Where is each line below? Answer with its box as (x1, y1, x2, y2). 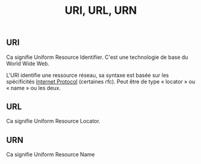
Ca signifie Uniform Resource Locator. (6, 118, 101, 125)
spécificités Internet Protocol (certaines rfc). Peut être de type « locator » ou (6, 77, 196, 85)
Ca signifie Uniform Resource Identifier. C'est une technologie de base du (6, 53, 188, 61)
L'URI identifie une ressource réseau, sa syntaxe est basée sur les (6, 71, 169, 79)
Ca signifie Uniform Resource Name (6, 151, 95, 158)
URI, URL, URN (65, 4, 137, 17)
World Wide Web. (6, 59, 50, 67)
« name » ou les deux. (6, 84, 61, 91)
